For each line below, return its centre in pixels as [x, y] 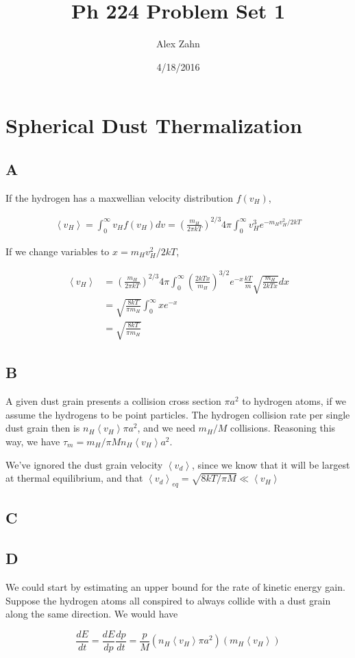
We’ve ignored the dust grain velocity [84, 464]
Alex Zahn [178, 44]
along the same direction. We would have [92, 614]
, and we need [166, 428]
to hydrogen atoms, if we [294, 401]
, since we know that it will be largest [271, 464]
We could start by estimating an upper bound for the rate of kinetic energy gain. [175, 586]
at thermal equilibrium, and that [74, 478]
